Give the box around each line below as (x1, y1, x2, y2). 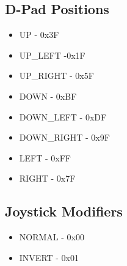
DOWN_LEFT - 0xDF (19, 110, 107, 123)
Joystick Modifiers (5, 202, 123, 221)
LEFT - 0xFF (19, 151, 71, 164)
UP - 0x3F (19, 28, 59, 41)
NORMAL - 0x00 (19, 231, 84, 243)
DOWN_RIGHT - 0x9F (19, 131, 110, 144)
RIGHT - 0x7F (19, 172, 76, 185)
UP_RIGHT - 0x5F (19, 69, 94, 82)
